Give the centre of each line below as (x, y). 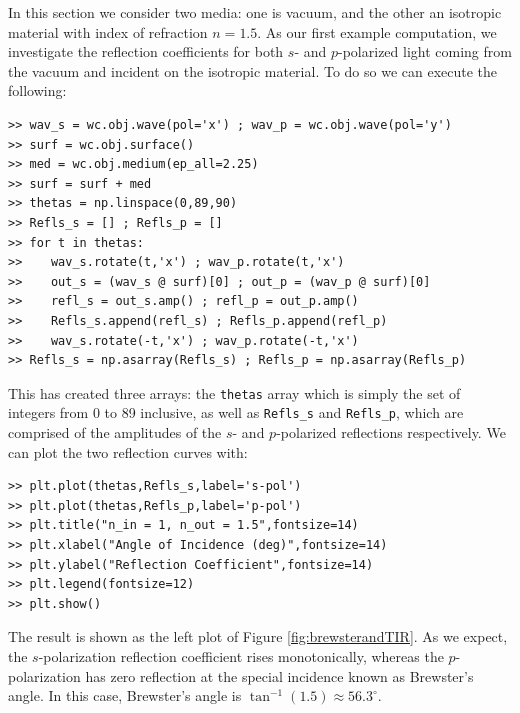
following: (37, 90)
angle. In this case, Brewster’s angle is (125, 695)
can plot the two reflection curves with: (128, 451)
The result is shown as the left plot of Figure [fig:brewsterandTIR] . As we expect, (258, 636)
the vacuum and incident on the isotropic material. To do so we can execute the (253, 70)
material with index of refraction (108, 31)
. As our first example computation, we (377, 31)
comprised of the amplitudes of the (115, 432)
